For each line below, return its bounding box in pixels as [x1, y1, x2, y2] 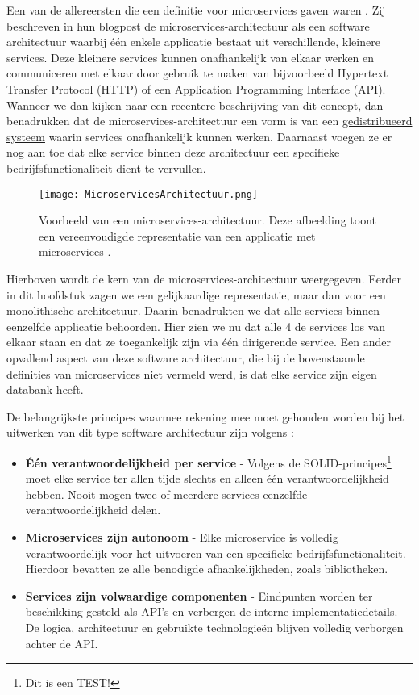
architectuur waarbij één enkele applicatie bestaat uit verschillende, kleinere [6, 33, 380, 50]
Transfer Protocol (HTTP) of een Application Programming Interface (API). [6, 80, 386, 97]
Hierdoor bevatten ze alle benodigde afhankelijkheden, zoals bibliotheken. [25, 560, 388, 577]
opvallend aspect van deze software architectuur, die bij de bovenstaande [6, 349, 365, 366]
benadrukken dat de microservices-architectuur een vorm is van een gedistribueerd [6, 112, 413, 129]
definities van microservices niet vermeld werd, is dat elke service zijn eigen [6, 365, 377, 382]
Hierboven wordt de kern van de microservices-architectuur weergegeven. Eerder [6, 270, 401, 287]
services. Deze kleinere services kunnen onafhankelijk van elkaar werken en [6, 48, 375, 65]
